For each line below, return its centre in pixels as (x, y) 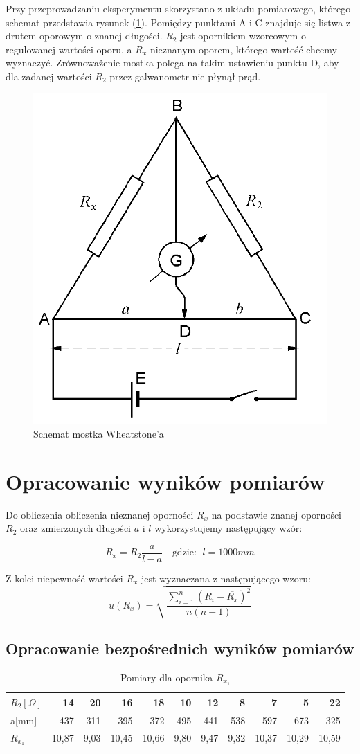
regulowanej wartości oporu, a (69, 49)
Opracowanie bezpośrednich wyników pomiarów (180, 648)
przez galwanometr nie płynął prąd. (185, 76)
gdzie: (184, 553)
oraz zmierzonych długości (75, 528)
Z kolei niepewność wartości (64, 578)
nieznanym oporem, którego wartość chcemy (243, 49)
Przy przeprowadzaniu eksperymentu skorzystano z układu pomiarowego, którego (178, 8)
